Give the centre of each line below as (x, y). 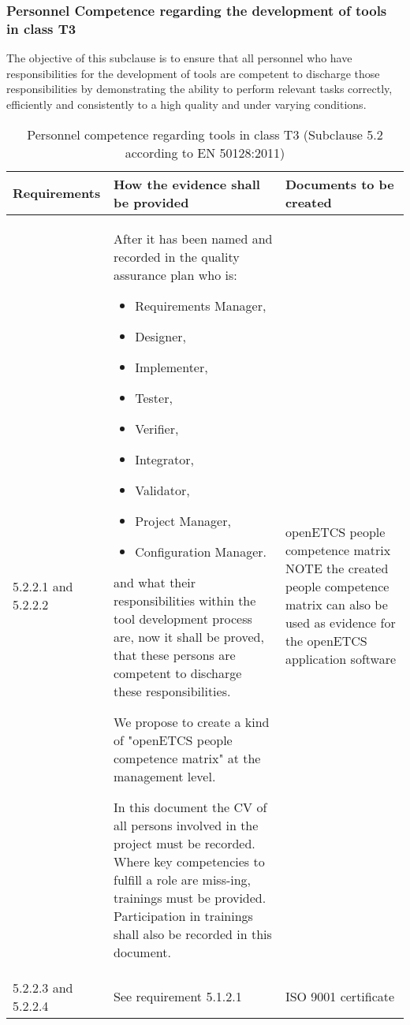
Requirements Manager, (201, 305)
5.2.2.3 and (43, 987)
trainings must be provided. (190, 897)
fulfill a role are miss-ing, (183, 879)
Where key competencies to (189, 861)
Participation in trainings (183, 915)
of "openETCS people (173, 740)
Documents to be (339, 184)
